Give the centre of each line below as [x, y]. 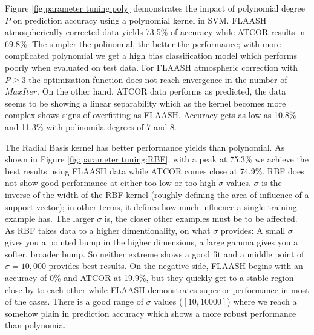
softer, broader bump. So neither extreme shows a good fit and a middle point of [155, 254]
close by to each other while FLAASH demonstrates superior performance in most [157, 289]
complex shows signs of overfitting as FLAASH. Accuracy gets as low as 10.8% [151, 115]
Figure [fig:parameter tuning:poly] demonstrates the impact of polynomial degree [155, 8]
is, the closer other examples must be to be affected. [201, 218]
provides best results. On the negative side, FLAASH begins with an [176, 266]
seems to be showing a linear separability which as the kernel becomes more [146, 103]
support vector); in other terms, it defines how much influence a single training [151, 206]
